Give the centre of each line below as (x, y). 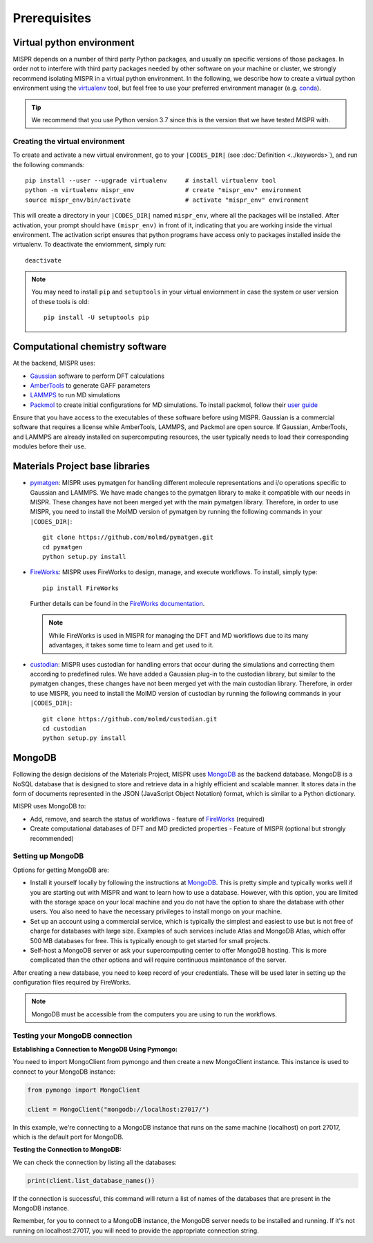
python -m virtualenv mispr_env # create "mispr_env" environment (163, 190)
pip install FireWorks (81, 588)
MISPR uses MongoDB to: (49, 806)
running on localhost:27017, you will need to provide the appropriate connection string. (136, 1231)
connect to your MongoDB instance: (64, 1072)
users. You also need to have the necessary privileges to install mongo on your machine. (156, 911)
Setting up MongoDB (48, 856)
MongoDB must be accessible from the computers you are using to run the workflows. (154, 1014)
